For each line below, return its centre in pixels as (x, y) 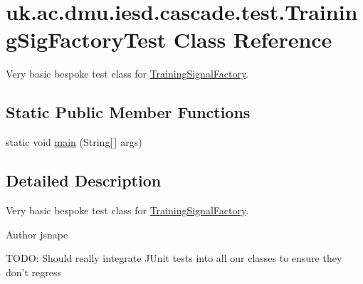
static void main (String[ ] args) (74, 142)
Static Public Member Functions (128, 112)
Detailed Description (84, 180)
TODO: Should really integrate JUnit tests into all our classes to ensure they (174, 258)
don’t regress (34, 272)
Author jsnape (37, 234)
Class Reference (253, 40)
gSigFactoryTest (86, 40)
